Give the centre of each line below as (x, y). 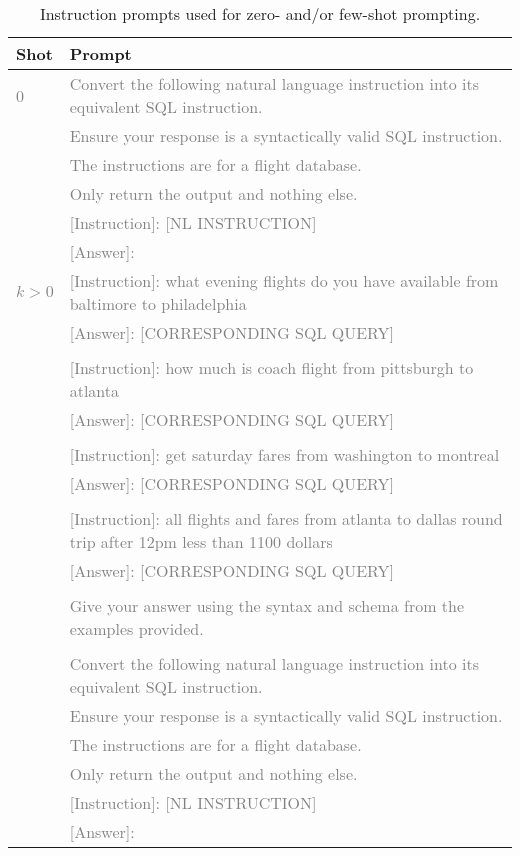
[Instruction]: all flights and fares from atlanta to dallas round (286, 518)
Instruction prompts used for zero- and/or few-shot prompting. (260, 13)
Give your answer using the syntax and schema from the (267, 605)
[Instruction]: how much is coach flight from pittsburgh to (271, 367)
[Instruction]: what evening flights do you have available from (284, 280)
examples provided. (136, 628)
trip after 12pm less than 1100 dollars (201, 541)
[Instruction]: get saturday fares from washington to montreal (284, 454)
